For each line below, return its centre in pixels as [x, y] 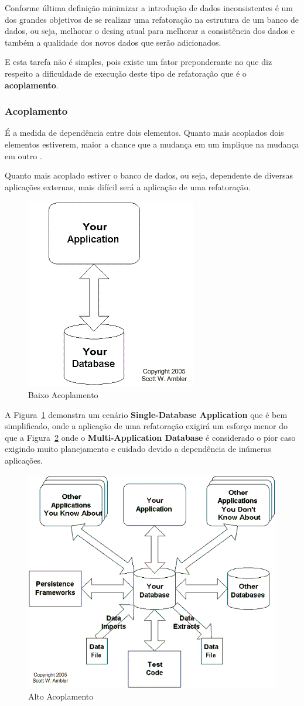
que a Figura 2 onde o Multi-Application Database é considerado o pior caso [150, 437]
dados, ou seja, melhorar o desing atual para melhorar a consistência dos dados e [150, 31]
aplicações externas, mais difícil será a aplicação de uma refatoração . [128, 186]
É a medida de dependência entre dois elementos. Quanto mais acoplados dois [144, 133]
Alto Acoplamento [61, 696]
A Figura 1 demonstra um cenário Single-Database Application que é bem [146, 414]
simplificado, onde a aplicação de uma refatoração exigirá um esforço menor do [146, 426]
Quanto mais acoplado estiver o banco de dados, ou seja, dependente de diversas [149, 175]
